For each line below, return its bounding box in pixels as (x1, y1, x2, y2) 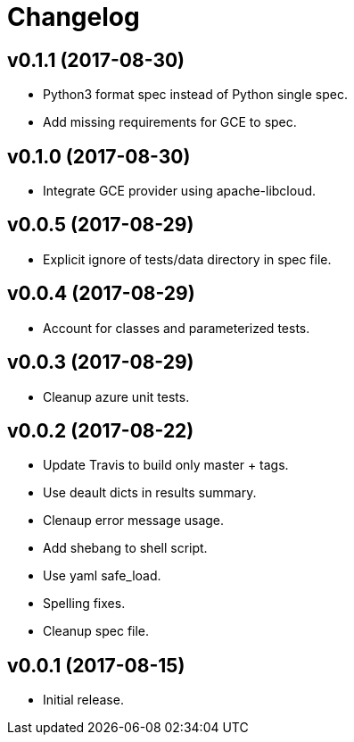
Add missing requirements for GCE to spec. (43, 114, 297, 130)
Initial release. (43, 692, 124, 708)
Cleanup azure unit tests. (43, 388, 190, 404)
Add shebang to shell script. (43, 540, 208, 556)
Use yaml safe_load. (43, 568, 161, 584)
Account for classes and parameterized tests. (43, 320, 310, 336)
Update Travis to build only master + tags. (43, 457, 289, 473)
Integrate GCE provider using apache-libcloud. (43, 183, 317, 199)
